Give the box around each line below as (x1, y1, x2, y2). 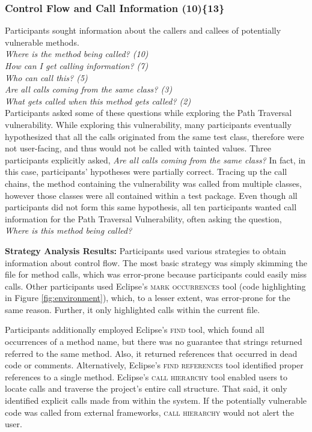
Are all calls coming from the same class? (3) (5, 83, 173, 96)
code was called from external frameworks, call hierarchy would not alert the (5, 406, 294, 418)
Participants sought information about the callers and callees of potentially (5, 24, 281, 37)
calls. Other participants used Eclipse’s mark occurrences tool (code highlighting (5, 279, 306, 292)
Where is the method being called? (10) (5, 47, 148, 60)
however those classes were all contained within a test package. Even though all (5, 189, 298, 201)
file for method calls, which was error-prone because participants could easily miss (5, 268, 307, 281)
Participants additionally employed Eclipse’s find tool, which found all (5, 323, 265, 336)
